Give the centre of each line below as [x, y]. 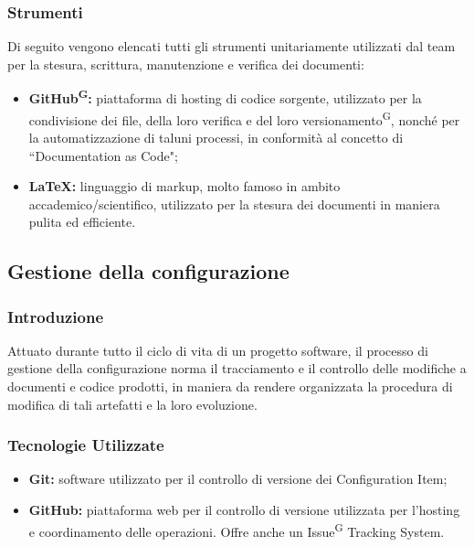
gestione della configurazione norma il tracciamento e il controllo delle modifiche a [237, 368]
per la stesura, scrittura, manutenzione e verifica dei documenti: [186, 64]
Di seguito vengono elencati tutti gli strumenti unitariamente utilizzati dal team [232, 46]
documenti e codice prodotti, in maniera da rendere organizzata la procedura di [230, 386]
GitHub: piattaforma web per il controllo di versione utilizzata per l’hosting [244, 510]
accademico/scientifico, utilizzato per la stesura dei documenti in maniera [234, 204]
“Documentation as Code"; [103, 155]
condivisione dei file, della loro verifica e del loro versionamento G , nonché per [244, 118]
